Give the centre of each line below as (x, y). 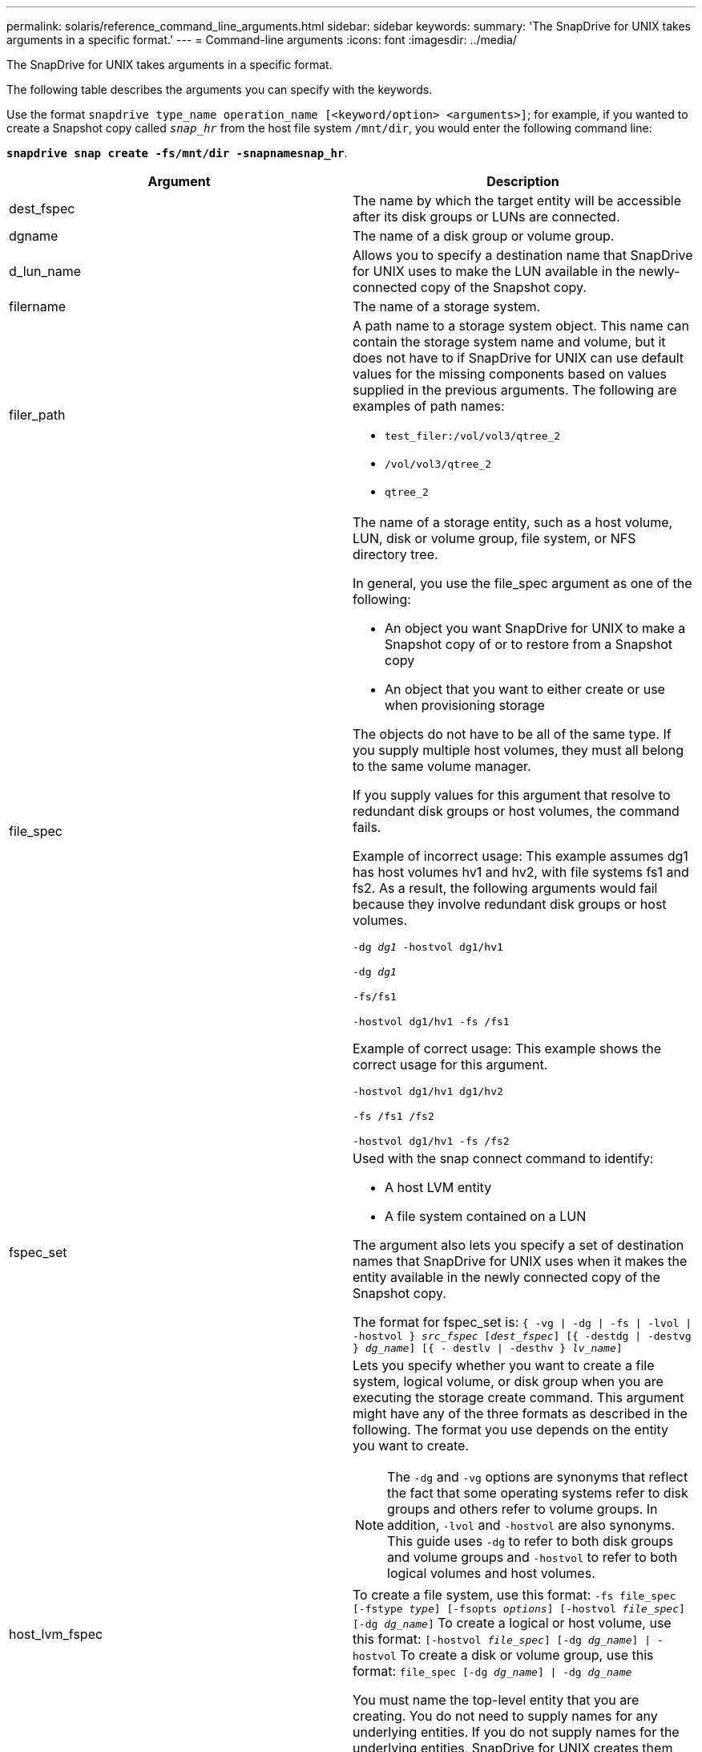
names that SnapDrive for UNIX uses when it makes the (520, 1261)
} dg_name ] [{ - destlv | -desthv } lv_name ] (488, 1348)
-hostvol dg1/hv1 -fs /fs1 (431, 1022)
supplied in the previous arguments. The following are (515, 390)
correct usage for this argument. (450, 1065)
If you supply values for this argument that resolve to (512, 795)
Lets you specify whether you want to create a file (504, 1365)
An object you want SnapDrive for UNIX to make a (535, 628)
